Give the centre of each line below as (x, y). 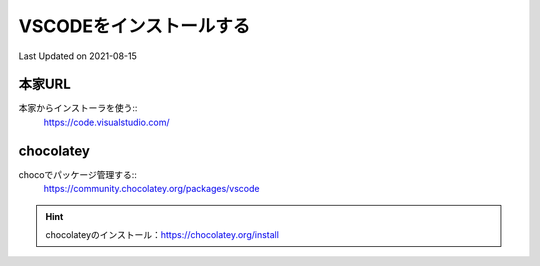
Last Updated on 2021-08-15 (77, 56)
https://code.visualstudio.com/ (106, 122)
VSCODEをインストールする (134, 26)
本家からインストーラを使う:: (78, 108)
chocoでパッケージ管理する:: (77, 174)
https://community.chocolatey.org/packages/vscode (151, 189)
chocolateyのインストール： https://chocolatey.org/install (162, 234)
